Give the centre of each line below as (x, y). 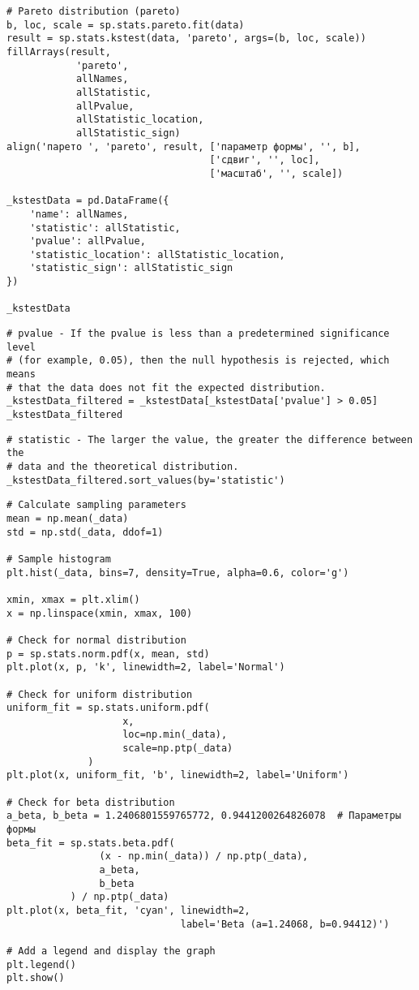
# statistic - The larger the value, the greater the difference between (210, 439)
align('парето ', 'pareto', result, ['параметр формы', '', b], (184, 146)
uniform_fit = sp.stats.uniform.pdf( (108, 708)
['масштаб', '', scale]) (276, 173)
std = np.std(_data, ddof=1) (85, 532)
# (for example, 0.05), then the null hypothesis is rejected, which (198, 361)
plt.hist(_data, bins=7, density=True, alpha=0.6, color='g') (178, 572)
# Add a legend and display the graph (111, 951)
